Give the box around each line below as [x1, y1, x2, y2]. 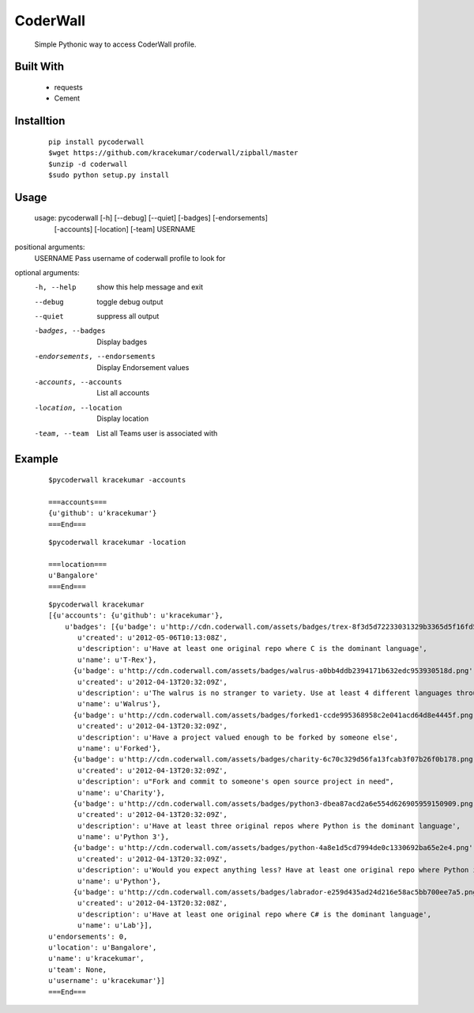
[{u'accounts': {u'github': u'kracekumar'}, [48, 611, 224, 620]
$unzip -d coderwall [48, 159, 128, 168]
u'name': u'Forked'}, [77, 743, 161, 753]
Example [14, 452, 58, 466]
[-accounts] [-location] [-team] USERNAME [54, 224, 196, 233]
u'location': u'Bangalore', [48, 943, 157, 952]
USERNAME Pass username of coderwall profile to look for [34, 253, 226, 263]
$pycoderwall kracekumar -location [48, 538, 186, 546]
